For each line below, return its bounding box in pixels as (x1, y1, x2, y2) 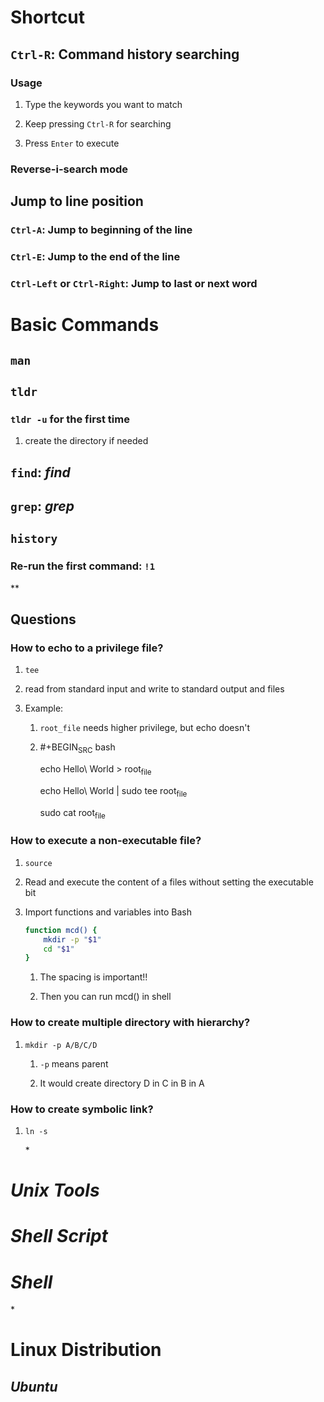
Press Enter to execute (24, 137, 120, 149)
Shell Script (10, 1225, 108, 1248)
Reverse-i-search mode (10, 162, 129, 176)
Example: (24, 702, 64, 715)
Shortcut (10, 6, 86, 29)
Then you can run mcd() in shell (39, 991, 172, 1003)
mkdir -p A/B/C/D (24, 1040, 98, 1050)
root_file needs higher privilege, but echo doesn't (39, 722, 250, 734)
